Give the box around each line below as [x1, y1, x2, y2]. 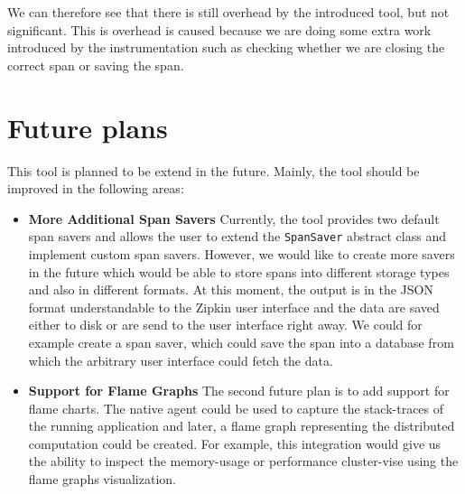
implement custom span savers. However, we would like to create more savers [28, 244, 455, 263]
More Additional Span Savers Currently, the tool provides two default [28, 209, 440, 228]
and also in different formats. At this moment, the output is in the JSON [28, 280, 433, 299]
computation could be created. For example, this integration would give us [28, 433, 442, 452]
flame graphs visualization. [28, 470, 176, 489]
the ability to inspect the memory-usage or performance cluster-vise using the [28, 452, 459, 471]
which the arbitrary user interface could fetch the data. [28, 350, 333, 369]
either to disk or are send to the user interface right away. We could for [28, 315, 423, 334]
